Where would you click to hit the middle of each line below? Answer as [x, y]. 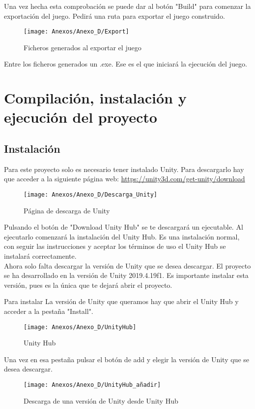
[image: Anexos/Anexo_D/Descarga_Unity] [91, 194]
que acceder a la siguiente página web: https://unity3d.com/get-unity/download [125, 179]
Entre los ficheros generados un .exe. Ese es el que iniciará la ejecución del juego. [126, 64]
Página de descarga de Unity [67, 210]
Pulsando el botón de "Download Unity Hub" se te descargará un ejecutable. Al [124, 227]
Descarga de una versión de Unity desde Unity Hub [101, 400]
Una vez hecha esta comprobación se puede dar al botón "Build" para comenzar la [127, 6]
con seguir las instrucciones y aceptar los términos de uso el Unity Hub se [115, 246]
